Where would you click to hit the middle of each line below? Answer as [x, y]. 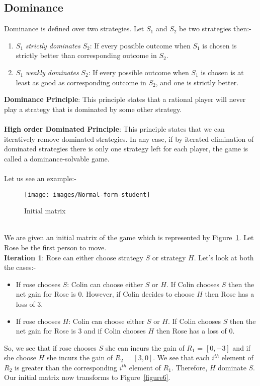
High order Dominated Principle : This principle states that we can [114, 128]
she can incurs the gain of [145, 347]
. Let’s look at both [224, 257]
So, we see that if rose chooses [50, 347]
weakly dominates [52, 72]
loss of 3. [29, 304]
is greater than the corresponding [66, 367]
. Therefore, [189, 367]
